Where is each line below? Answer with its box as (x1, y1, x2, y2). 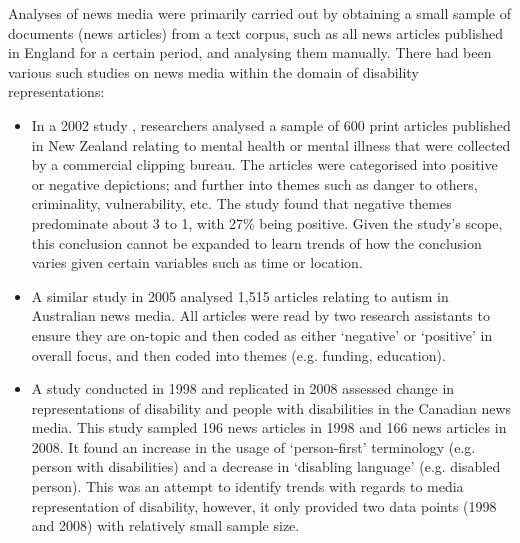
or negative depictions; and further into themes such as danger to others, (31, 173, 478, 194)
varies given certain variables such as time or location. (31, 252, 363, 273)
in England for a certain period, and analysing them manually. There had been (8, 42, 492, 63)
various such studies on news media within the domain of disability (8, 61, 419, 82)
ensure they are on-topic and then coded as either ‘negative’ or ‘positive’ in (31, 324, 493, 345)
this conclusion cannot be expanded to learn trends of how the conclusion (31, 232, 482, 253)
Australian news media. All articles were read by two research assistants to (31, 305, 490, 326)
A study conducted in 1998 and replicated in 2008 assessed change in (31, 378, 455, 399)
